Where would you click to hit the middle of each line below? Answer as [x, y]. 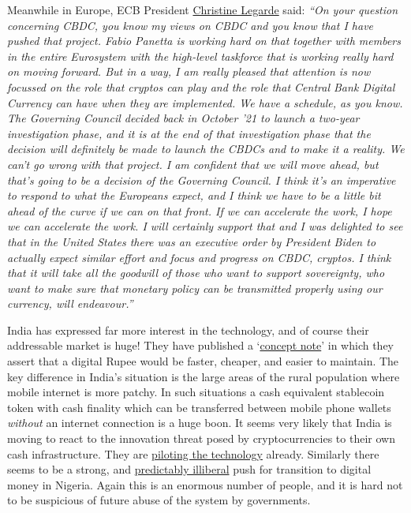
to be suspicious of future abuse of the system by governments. [159, 500]
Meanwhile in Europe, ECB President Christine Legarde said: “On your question [203, 9]
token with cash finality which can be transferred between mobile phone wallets [199, 407]
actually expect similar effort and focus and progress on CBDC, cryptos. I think [199, 257]
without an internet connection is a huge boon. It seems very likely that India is [200, 423]
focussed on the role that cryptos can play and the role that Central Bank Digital [201, 86]
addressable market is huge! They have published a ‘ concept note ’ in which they [201, 345]
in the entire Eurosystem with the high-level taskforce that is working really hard [200, 56]
